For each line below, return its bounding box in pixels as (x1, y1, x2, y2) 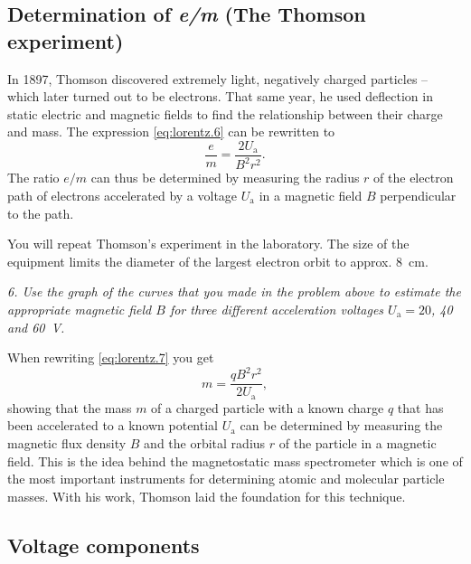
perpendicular (380, 185, 457, 204)
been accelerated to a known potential (7, 416, 218, 435)
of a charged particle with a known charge (151, 398, 384, 417)
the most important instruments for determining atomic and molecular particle (7, 469, 445, 488)
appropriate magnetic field (7, 299, 152, 318)
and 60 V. (7, 317, 65, 336)
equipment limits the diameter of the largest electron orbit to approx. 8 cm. (7, 251, 429, 270)
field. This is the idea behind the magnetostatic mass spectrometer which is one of (7, 451, 463, 470)
